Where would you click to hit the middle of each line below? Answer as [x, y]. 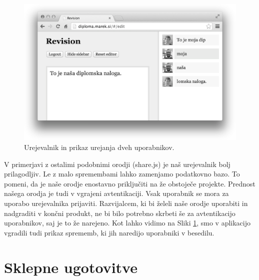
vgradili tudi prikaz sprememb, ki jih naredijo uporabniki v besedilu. [109, 232]
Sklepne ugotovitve [71, 267]
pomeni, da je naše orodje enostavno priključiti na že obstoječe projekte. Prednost [130, 183]
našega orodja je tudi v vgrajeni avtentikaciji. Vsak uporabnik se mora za [116, 193]
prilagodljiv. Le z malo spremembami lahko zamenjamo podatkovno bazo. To [122, 174]
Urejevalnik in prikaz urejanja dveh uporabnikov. [99, 147]
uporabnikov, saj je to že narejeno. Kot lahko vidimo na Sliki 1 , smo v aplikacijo [127, 223]
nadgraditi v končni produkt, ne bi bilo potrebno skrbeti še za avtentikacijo [120, 213]
